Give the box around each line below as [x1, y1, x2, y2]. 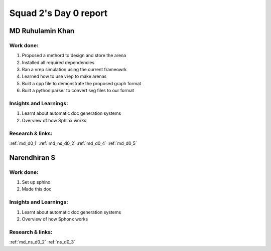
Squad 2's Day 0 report [9, 8, 108, 19]
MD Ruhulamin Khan [9, 27, 75, 35]
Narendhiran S [9, 153, 56, 162]
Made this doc [22, 186, 52, 192]
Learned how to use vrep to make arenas [22, 73, 107, 80]
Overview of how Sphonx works [22, 216, 88, 222]
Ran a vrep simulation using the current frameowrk [22, 67, 127, 73]
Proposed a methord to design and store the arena [22, 53, 126, 59]
